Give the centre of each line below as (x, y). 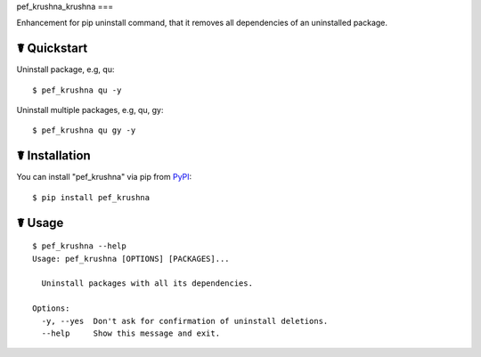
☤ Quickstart (52, 49)
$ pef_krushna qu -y (77, 90)
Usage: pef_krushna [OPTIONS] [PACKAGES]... (131, 259)
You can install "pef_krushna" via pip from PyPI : (104, 177)
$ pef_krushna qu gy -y (84, 130)
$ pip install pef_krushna (91, 197)
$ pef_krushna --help (79, 246)
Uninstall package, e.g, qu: (65, 69)
